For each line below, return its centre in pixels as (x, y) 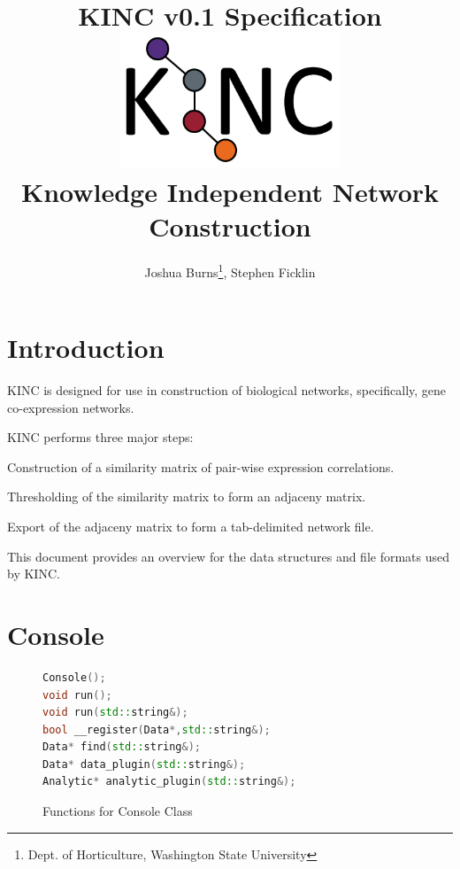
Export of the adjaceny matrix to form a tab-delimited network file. (191, 527)
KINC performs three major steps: (100, 437)
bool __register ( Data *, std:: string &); (157, 729)
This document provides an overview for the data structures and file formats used (229, 556)
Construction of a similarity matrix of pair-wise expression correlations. (201, 466)
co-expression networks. (71, 407)
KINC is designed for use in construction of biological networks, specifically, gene (227, 390)
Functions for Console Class (118, 811)
